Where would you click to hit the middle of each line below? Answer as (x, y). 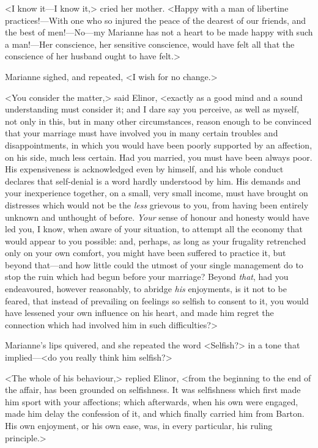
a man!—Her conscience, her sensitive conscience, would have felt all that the (150, 44)
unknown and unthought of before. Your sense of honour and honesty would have (157, 217)
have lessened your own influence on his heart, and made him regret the (139, 313)
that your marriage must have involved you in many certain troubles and (142, 133)
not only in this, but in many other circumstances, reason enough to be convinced (158, 121)
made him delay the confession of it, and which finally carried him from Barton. (155, 413)
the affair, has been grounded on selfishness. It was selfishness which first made (153, 390)
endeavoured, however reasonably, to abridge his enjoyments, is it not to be (146, 289)
